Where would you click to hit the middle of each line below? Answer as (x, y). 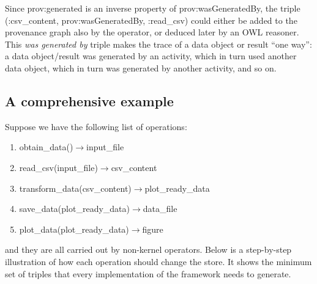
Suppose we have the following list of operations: (96, 126)
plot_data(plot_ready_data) (74, 229)
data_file (160, 209)
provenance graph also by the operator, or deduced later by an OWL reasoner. (152, 32)
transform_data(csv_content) (75, 188)
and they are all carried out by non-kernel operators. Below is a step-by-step (148, 249)
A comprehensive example (89, 100)
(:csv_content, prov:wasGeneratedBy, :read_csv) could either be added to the (151, 20)
